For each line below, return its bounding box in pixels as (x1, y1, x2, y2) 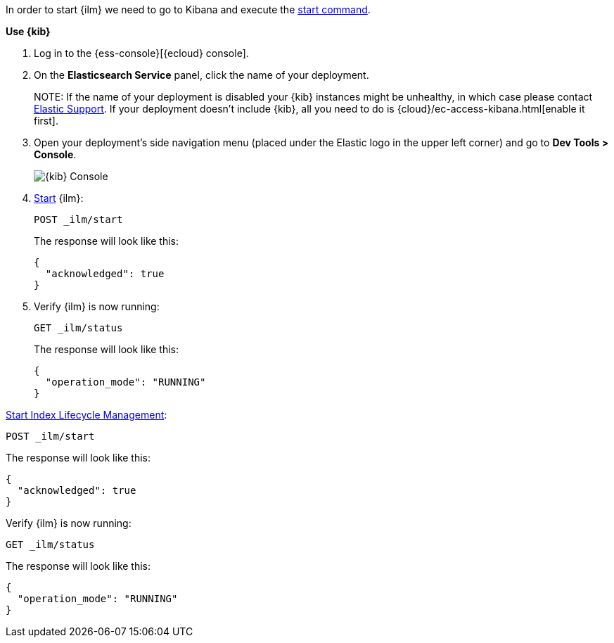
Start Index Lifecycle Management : (6, 409, 167, 421)
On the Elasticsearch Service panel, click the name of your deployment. (34, 69, 369, 81)
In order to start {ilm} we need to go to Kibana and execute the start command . (6, 4, 371, 15)
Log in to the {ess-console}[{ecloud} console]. (34, 47, 249, 59)
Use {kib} (6, 25, 51, 37)
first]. (34, 115, 58, 127)
